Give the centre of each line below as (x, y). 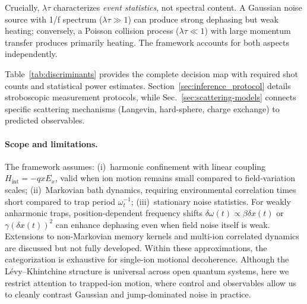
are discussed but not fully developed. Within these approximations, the (136, 247)
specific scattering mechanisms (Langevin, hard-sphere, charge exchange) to (142, 108)
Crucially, (22, 7)
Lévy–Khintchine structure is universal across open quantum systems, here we (147, 271)
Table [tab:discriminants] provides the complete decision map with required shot (152, 73)
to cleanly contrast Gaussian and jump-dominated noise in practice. (128, 294)
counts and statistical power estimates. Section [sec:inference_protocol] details (148, 85)
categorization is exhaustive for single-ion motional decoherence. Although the (147, 259)
